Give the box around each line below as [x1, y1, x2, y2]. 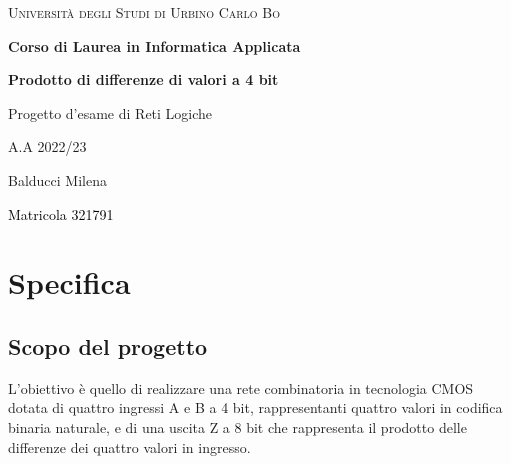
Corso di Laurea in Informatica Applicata [8, 35, 301, 56]
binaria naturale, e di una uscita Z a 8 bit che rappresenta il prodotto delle [8, 416, 467, 437]
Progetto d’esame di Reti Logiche [8, 102, 213, 123]
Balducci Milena [8, 169, 107, 190]
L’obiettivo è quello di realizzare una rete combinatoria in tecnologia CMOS [8, 377, 474, 398]
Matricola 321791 [8, 203, 114, 224]
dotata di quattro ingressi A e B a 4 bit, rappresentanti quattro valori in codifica [8, 397, 503, 418]
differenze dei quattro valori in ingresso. [8, 436, 251, 457]
